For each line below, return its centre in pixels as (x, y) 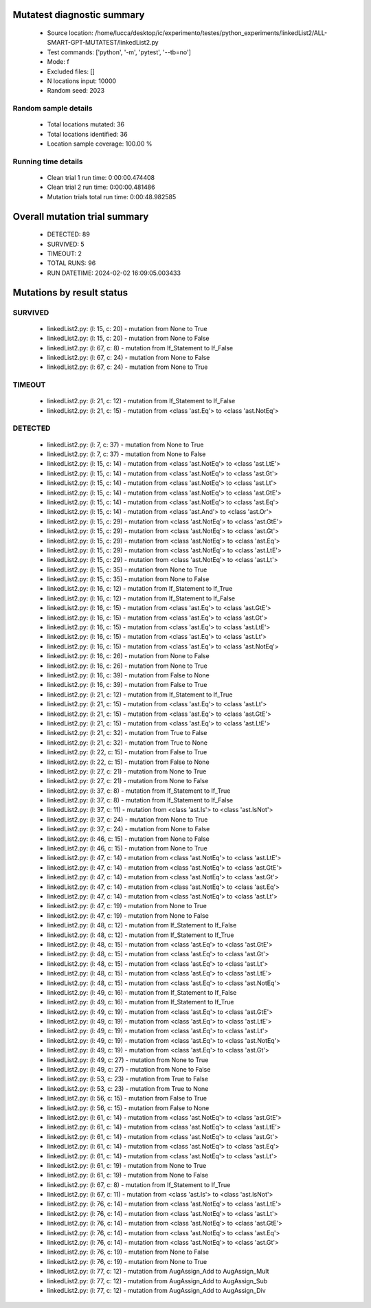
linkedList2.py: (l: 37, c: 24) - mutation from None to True (127, 819)
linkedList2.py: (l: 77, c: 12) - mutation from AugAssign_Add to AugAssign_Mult (158, 1272)
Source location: (70, 33)
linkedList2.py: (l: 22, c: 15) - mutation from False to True (127, 752)
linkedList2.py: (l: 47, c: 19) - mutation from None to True (127, 906)
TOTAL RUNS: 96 (71, 263)
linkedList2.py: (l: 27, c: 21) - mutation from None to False (128, 781)
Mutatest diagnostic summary (79, 15)
